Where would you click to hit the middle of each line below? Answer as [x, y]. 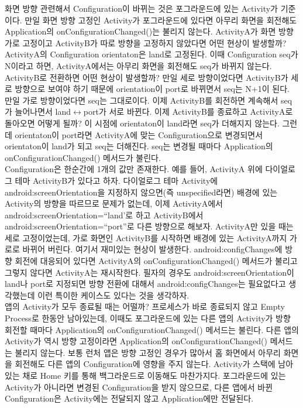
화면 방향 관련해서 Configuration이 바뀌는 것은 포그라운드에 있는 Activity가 [141, 8]
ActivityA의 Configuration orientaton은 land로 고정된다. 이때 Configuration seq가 [151, 54]
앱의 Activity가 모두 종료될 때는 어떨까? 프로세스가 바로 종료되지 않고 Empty [145, 306]
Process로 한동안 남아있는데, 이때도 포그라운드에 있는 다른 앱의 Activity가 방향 [148, 318]
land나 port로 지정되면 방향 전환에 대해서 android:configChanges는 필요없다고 [145, 284]
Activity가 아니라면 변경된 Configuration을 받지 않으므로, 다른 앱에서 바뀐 [139, 387]
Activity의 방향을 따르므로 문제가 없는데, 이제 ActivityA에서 [114, 203]
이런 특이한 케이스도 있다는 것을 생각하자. [113, 295]
